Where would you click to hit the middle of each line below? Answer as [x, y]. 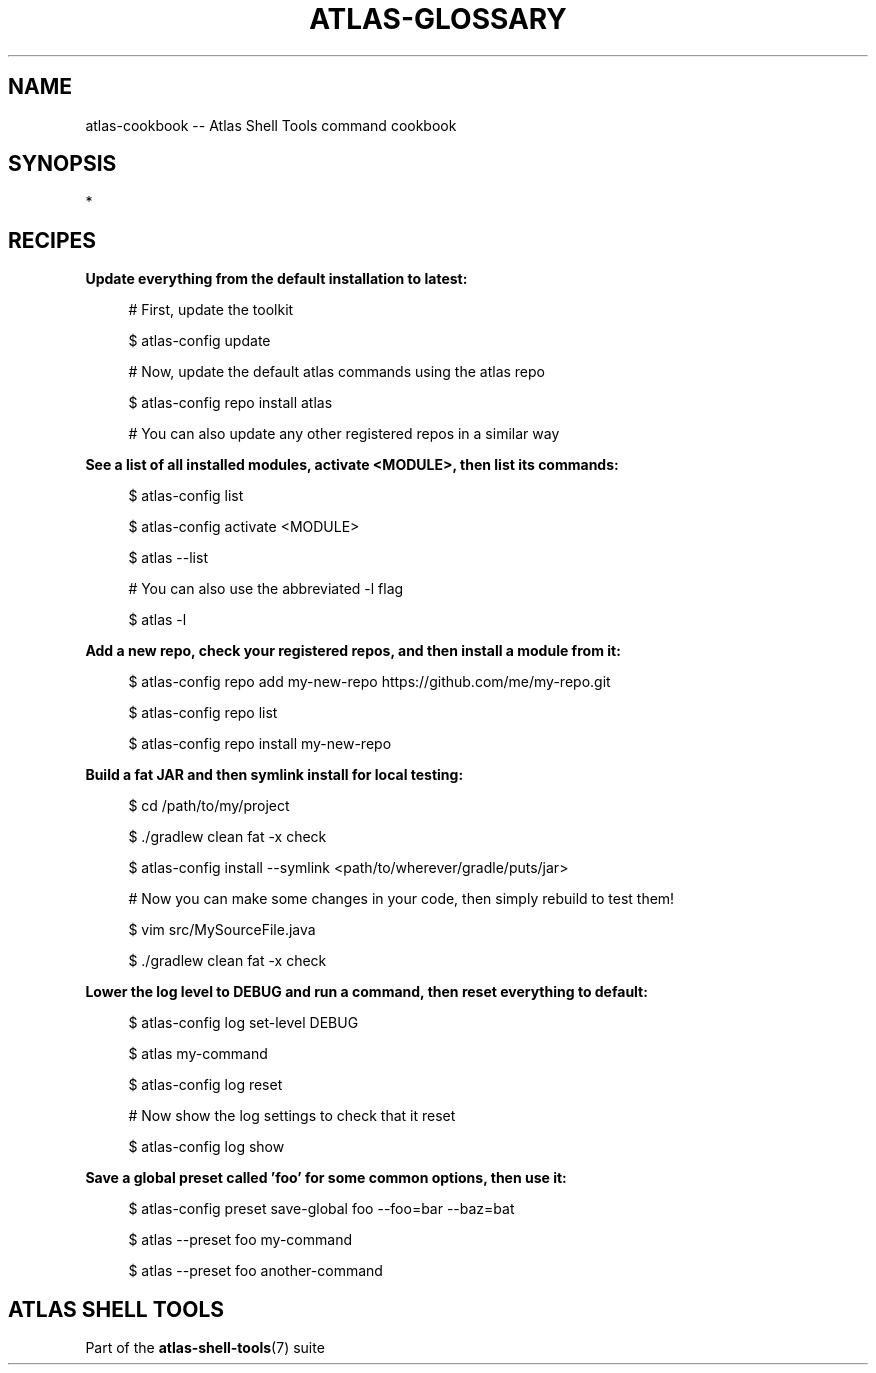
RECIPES [52, 240]
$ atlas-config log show [206, 1147]
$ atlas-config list [186, 496]
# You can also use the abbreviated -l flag [266, 589]
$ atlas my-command [198, 1054]
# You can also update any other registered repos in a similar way [344, 434]
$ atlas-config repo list [203, 713]
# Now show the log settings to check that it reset [292, 1116]
